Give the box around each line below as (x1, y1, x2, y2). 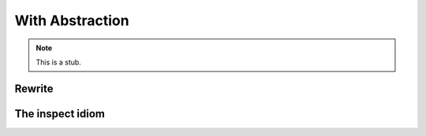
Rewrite (14, 82, 54, 95)
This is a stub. (35, 57, 82, 67)
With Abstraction (14, 12, 129, 29)
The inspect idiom (14, 107, 106, 120)
